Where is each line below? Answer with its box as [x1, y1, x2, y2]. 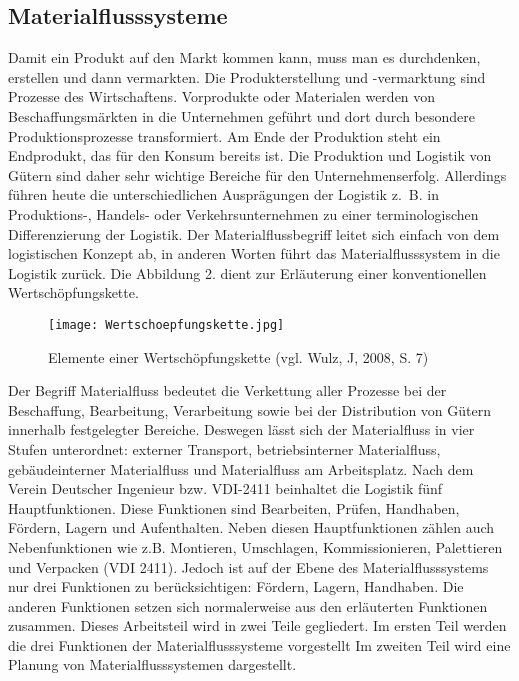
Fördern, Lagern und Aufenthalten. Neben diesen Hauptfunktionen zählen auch [8, 517, 495, 538]
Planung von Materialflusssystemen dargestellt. [8, 654, 297, 675]
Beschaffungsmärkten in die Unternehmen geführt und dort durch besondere [8, 105, 475, 126]
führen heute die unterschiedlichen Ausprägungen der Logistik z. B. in [8, 184, 439, 205]
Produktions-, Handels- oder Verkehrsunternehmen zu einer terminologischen [8, 203, 479, 224]
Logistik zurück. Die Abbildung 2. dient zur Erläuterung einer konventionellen [8, 262, 487, 283]
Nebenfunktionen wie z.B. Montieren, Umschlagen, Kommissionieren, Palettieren [8, 536, 503, 557]
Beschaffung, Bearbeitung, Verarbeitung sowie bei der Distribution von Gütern [8, 399, 492, 420]
